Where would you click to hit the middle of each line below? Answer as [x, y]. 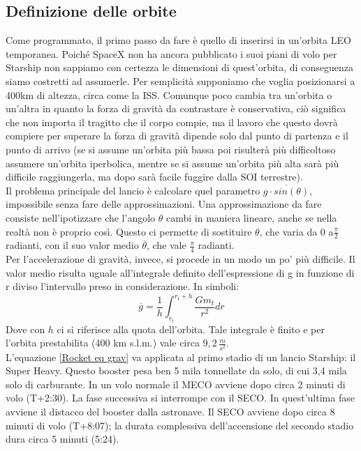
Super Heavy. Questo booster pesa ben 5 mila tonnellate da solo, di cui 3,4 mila [176, 370]
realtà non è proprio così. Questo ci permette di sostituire [129, 231]
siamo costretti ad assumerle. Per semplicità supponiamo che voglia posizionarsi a [180, 81]
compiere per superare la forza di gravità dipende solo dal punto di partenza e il [177, 136]
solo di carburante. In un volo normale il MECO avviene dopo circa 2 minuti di [176, 384]
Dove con [25, 329]
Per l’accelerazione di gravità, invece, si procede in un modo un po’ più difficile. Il [180, 259]
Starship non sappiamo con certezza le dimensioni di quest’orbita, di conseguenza [179, 67]
